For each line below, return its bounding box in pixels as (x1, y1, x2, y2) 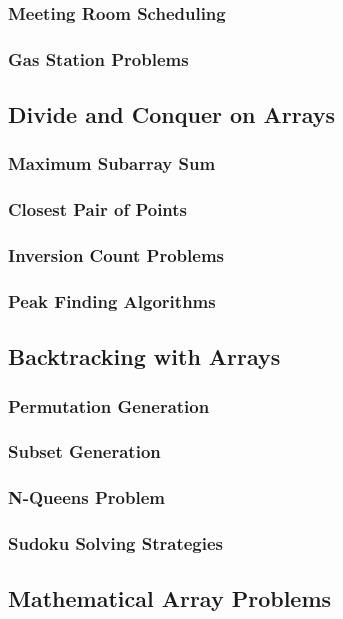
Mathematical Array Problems (8, 583, 332, 614)
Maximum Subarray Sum (8, 151, 216, 176)
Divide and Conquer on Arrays (8, 99, 336, 130)
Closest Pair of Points (8, 197, 188, 222)
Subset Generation (8, 439, 161, 464)
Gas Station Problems (8, 46, 189, 71)
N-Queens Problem (8, 485, 165, 510)
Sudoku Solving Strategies (8, 531, 224, 556)
